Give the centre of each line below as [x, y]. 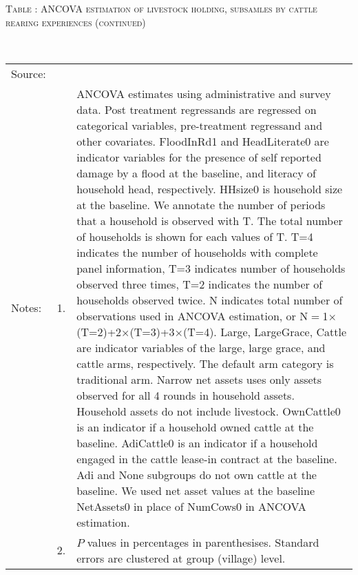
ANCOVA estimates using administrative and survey [204, 93]
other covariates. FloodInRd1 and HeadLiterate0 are [203, 141]
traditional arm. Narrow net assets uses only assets [199, 379]
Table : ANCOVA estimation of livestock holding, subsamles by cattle [161, 8]
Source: [29, 73]
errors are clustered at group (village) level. [181, 558]
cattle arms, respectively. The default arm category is [205, 363]
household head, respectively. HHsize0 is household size [210, 188]
